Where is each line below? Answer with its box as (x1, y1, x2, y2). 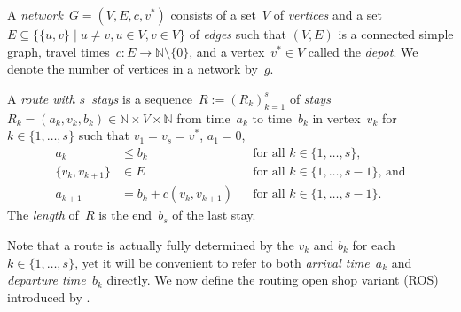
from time (176, 108, 230, 127)
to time (252, 108, 292, 127)
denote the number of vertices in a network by (7, 59, 258, 78)
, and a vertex (189, 42, 265, 60)
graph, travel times (7, 42, 110, 60)
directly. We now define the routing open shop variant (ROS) (106, 270, 439, 289)
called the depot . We (308, 42, 418, 60)
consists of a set (170, 5, 256, 23)
